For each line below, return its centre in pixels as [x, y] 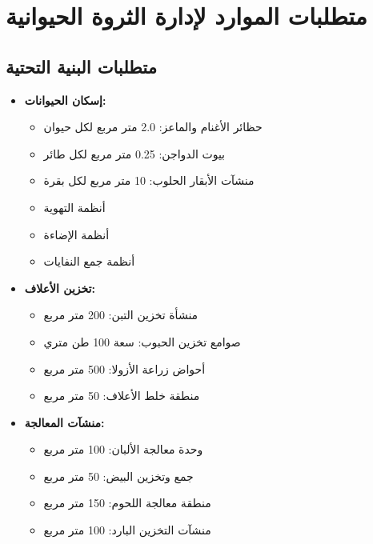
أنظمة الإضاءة [76, 234]
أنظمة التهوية [74, 207]
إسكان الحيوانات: [65, 100]
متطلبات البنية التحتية [81, 66]
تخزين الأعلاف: [60, 288]
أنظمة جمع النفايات [89, 261]
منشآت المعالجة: [64, 422]
